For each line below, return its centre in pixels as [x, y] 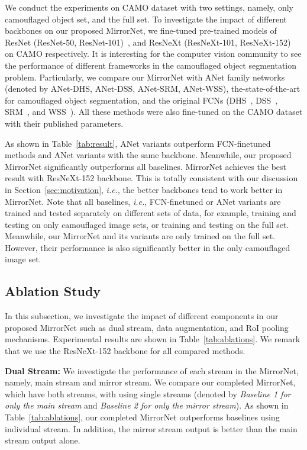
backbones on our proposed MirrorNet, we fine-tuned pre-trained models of [141, 30]
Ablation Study [53, 291]
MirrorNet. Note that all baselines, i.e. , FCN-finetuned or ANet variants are [143, 201]
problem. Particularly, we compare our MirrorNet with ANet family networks [145, 77]
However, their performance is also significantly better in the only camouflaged [148, 247]
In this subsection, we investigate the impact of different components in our [142, 316]
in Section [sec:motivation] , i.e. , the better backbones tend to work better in [144, 189]
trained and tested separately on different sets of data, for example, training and [151, 213]
